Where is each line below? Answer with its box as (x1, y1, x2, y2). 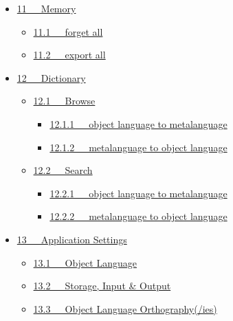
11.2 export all (33, 47, 106, 62)
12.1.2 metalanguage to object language (49, 140, 228, 154)
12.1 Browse (33, 93, 96, 108)
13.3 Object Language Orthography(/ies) (33, 301, 217, 316)
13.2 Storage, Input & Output (33, 278, 171, 293)
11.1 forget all (33, 24, 103, 38)
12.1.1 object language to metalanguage (49, 116, 228, 131)
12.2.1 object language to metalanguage (49, 186, 228, 200)
